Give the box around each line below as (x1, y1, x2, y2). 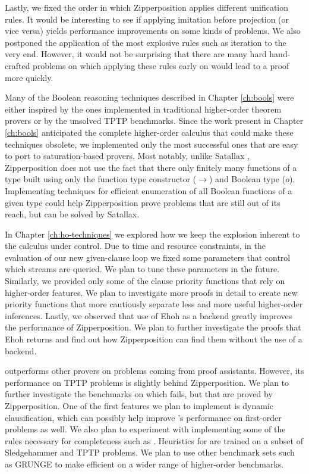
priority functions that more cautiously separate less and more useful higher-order (5, 298, 303, 310)
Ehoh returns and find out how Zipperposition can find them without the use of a (5, 333, 302, 345)
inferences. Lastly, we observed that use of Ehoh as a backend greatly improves (5, 309, 292, 322)
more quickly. (5, 71, 53, 83)
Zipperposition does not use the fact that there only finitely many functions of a (5, 161, 297, 173)
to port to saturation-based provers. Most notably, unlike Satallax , (5, 149, 250, 162)
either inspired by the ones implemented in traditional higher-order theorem (5, 102, 282, 115)
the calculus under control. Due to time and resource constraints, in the (5, 239, 266, 252)
